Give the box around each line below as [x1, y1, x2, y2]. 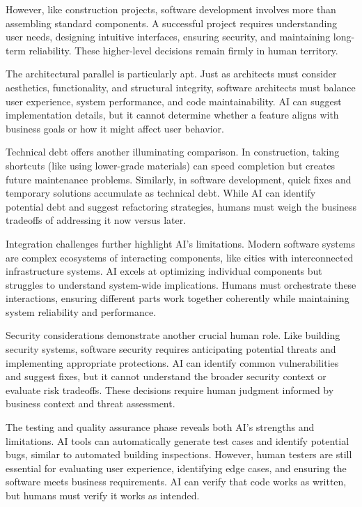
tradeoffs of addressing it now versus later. [6, 213, 187, 227]
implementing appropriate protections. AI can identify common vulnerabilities [6, 355, 339, 370]
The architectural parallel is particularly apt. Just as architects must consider [6, 66, 337, 81]
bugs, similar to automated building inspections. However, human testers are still [6, 447, 352, 462]
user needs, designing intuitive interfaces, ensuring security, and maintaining [6, 29, 331, 44]
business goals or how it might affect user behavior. [6, 121, 224, 135]
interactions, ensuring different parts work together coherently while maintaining [6, 291, 349, 305]
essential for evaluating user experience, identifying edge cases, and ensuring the [6, 460, 347, 475]
